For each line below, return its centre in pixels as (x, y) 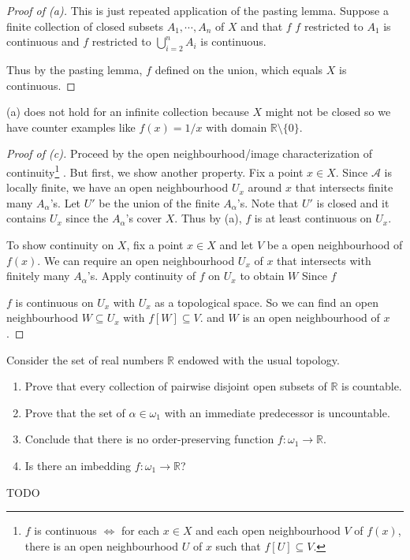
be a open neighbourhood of (335, 244)
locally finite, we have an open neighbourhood (117, 187)
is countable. (372, 386)
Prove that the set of (75, 412)
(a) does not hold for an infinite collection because (128, 112)
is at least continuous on (313, 218)
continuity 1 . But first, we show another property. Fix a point (155, 170)
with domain (237, 127)
